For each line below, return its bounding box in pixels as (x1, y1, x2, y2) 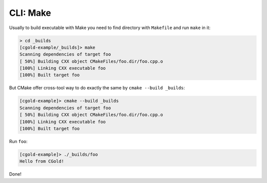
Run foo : (9, 139, 28, 144)
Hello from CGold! (19, 158, 64, 164)
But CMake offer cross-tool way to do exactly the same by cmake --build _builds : (9, 85, 185, 91)
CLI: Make (9, 7, 51, 18)
